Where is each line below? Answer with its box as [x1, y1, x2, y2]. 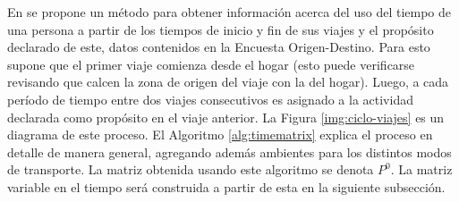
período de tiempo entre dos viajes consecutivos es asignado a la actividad [7, 89, 413, 108]
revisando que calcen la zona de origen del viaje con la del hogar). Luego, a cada [7, 72, 449, 91]
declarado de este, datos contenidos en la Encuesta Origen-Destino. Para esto [7, 38, 430, 56]
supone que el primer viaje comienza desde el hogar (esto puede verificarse [7, 55, 415, 73]
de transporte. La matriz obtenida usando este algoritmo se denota [7, 160, 374, 179]
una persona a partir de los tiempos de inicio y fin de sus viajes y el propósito [7, 20, 434, 38]
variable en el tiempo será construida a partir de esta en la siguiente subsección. [7, 177, 446, 196]
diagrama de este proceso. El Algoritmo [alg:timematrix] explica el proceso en [7, 125, 433, 144]
